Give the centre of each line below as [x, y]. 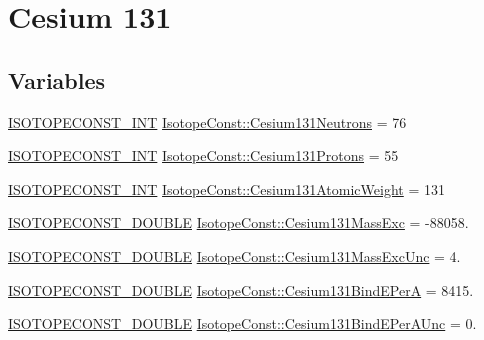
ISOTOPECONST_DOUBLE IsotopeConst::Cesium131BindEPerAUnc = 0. [242, 323]
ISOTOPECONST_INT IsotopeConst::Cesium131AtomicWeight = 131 [226, 188]
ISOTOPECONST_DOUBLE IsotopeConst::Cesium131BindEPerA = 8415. [241, 289]
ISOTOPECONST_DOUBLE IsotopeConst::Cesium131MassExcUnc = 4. [234, 255]
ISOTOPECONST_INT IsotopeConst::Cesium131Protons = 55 [203, 155]
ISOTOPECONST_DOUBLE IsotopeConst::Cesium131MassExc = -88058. [238, 222]
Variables [57, 79]
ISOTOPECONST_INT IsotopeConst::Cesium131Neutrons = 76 [207, 121]
